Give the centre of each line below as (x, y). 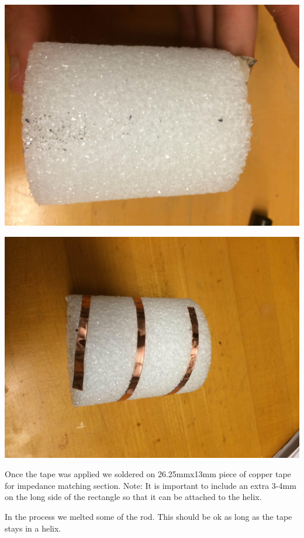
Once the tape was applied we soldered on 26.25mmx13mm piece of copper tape (148, 474)
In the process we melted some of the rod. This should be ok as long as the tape (148, 516)
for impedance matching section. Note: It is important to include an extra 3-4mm (151, 485)
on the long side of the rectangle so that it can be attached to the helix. (133, 497)
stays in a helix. (33, 528)
